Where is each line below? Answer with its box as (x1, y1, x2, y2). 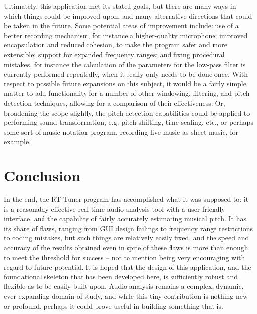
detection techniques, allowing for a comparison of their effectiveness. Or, (4, 97, 225, 108)
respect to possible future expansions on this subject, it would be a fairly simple (4, 78, 246, 88)
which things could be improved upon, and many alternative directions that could (4, 10, 252, 21)
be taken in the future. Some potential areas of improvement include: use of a (4, 20, 239, 31)
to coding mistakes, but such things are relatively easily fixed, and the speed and (4, 233, 249, 243)
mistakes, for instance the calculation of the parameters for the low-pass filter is (4, 59, 246, 69)
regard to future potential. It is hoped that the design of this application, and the (4, 262, 251, 272)
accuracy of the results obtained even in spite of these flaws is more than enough (4, 242, 248, 252)
